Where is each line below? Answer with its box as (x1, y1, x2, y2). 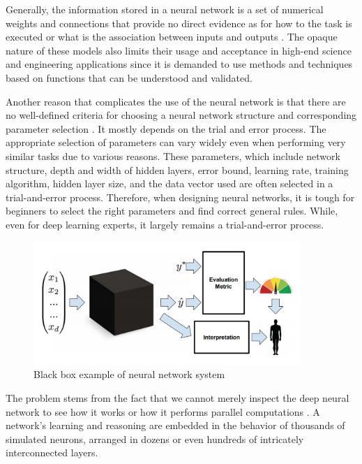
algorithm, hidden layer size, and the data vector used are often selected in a (6, 176, 333, 191)
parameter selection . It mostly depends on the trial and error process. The (6, 121, 326, 136)
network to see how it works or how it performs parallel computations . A (6, 404, 320, 419)
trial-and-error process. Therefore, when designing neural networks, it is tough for (6, 189, 355, 204)
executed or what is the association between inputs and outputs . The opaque (6, 29, 338, 44)
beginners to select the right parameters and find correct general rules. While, (6, 203, 338, 218)
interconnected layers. (6, 445, 98, 460)
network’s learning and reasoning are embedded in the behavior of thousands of (6, 418, 345, 433)
